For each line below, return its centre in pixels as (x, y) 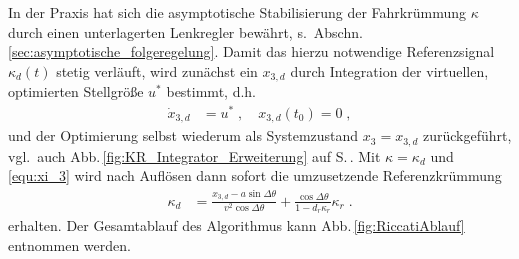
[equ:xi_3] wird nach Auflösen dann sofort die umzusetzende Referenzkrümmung (255, 175)
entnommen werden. (69, 244)
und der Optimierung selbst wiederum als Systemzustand (183, 135)
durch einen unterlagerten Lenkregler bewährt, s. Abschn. (185, 31)
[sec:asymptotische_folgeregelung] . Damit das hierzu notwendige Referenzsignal (251, 51)
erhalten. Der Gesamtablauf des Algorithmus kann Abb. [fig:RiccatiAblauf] (236, 225)
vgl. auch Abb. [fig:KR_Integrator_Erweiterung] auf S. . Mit (194, 155)
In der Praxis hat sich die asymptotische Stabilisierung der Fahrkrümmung (237, 12)
